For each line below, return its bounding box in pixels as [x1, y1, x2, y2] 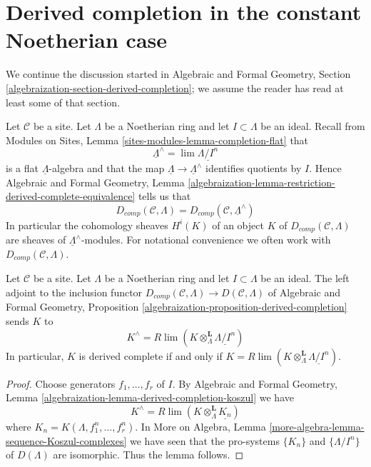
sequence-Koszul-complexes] [6, 433, 127, 448]
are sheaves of [6, 232, 66, 247]
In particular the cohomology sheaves [6, 217, 168, 232]
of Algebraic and [268, 284, 341, 299]
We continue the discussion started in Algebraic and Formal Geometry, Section [6, 66, 351, 81]
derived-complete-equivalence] [6, 189, 136, 204]
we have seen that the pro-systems [130, 433, 280, 448]
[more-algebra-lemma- [269, 418, 365, 433]
